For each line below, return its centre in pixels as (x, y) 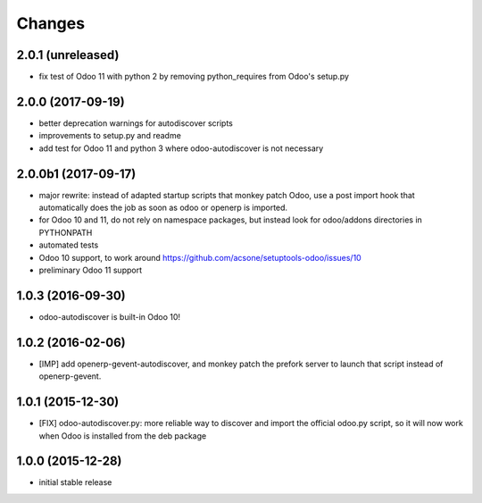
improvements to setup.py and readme (110, 136)
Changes (50, 23)
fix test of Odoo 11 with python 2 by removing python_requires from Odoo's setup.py (194, 77)
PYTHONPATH (66, 232)
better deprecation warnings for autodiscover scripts (136, 123)
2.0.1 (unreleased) (68, 55)
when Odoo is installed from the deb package (123, 436)
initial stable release (75, 482)
